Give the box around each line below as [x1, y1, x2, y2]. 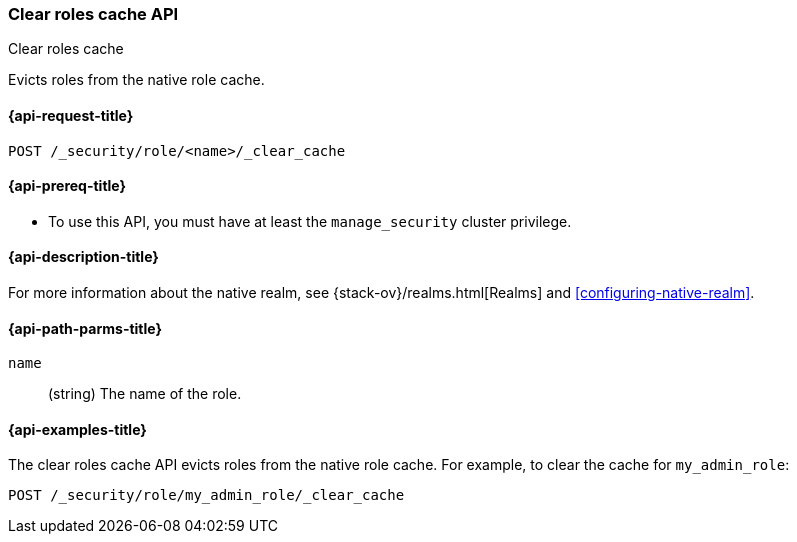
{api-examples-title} [8, 420, 147, 438]
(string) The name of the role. [48, 385, 242, 403]
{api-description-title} [8, 248, 159, 266]
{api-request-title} [8, 106, 134, 124]
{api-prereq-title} [8, 177, 127, 195]
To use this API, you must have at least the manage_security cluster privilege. [48, 212, 572, 230]
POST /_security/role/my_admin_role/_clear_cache [8, 487, 405, 504]
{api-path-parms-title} [8, 319, 163, 337]
